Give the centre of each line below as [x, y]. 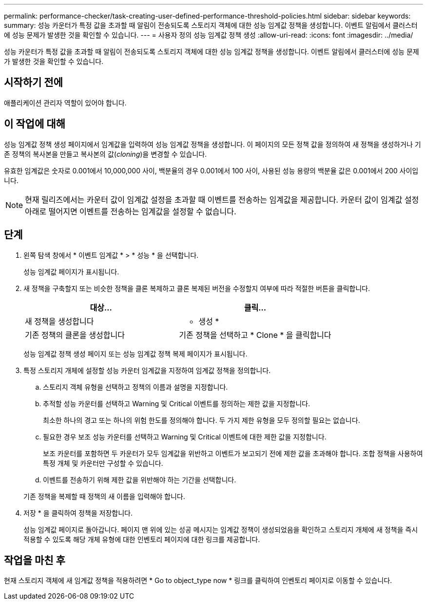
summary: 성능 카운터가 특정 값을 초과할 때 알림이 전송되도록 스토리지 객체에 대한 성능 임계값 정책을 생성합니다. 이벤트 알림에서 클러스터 [211, 25]
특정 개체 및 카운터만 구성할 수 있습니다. [103, 463]
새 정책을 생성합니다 [59, 321]
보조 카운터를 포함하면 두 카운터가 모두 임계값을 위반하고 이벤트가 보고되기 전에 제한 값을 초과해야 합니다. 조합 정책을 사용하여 [233, 453]
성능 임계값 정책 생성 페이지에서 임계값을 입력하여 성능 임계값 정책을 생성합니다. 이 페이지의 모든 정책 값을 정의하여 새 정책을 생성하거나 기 [213, 144]
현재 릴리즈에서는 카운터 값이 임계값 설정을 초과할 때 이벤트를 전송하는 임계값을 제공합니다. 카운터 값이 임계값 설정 [222, 199]
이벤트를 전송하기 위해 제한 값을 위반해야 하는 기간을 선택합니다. [140, 479]
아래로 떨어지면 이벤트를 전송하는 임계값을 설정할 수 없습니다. [131, 211]
